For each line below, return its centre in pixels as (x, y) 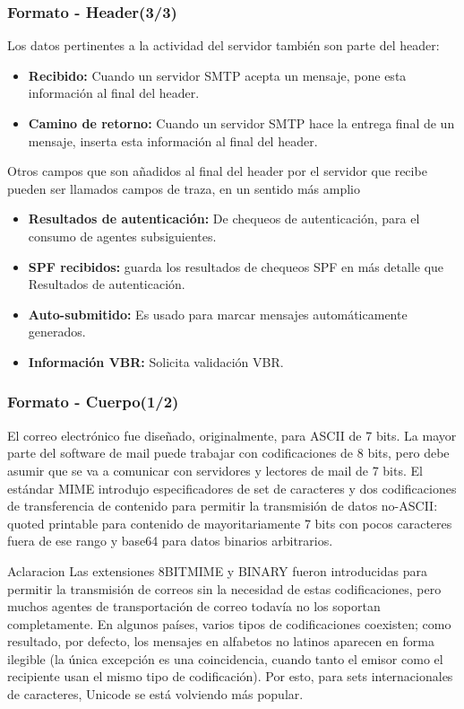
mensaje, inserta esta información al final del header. (173, 140)
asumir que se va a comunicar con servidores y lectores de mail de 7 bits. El (215, 470)
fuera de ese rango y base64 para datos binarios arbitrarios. (170, 541)
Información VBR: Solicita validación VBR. (156, 361)
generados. (57, 332)
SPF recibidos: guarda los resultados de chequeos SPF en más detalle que (236, 266)
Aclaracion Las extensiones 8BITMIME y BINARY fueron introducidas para (217, 570)
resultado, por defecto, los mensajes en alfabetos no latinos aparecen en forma (221, 641)
